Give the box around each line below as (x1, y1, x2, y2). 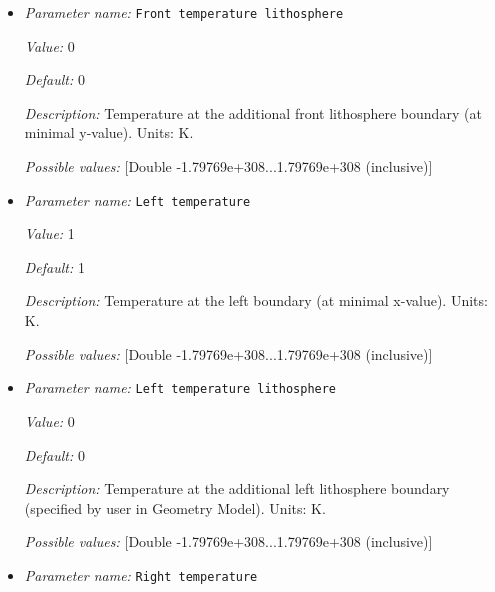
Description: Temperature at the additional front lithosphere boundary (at (24, 102, 482, 123)
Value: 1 (24, 223, 75, 244)
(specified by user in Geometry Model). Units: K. (24, 497, 326, 518)
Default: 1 (24, 256, 85, 277)
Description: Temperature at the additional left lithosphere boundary (24, 478, 450, 499)
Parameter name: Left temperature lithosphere (24, 377, 337, 398)
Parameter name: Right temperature (24, 564, 258, 585)
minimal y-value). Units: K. (24, 122, 194, 143)
